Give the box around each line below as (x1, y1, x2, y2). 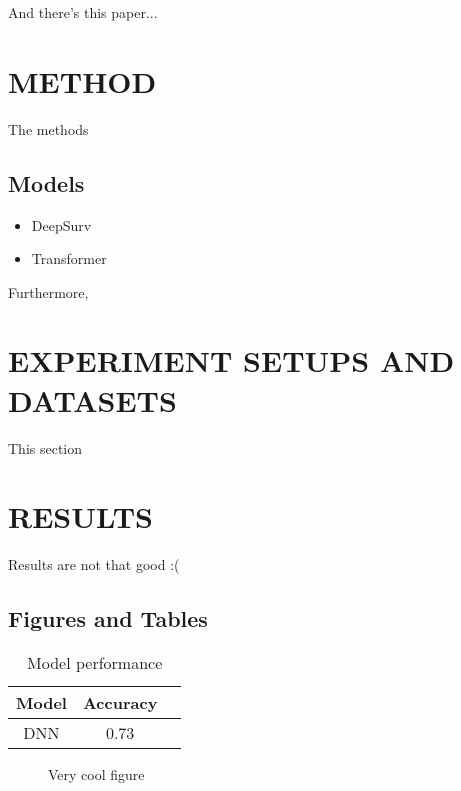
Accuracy (82, 691, 158, 715)
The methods (8, 118, 89, 139)
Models (8, 167, 85, 198)
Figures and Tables (8, 603, 208, 634)
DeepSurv (31, 214, 92, 235)
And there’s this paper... (8, 2, 158, 22)
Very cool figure (48, 764, 145, 785)
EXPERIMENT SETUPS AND (8, 340, 455, 381)
